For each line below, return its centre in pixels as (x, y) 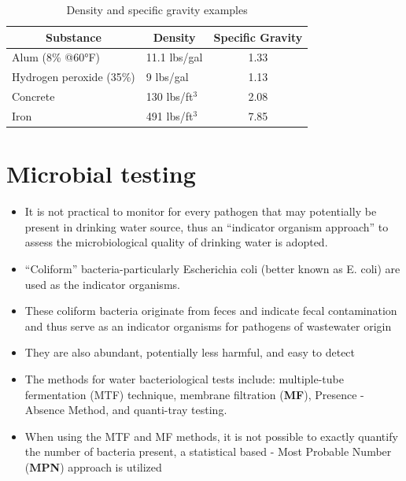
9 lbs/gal (167, 77)
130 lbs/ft (170, 96)
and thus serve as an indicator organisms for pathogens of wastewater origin (208, 326)
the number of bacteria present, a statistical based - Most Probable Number (208, 451)
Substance (74, 37)
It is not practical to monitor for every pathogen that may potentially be (201, 211)
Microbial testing (101, 174)
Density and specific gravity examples (157, 9)
